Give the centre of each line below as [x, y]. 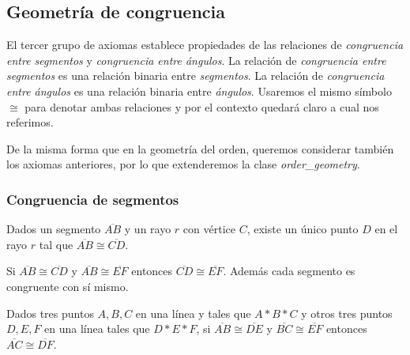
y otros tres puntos [347, 313]
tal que [56, 244]
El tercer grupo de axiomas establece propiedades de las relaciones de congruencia [205, 45]
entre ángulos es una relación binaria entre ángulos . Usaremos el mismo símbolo [199, 91]
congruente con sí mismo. [68, 286]
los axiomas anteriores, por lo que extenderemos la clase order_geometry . [183, 164]
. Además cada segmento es [289, 271]
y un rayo [148, 229]
